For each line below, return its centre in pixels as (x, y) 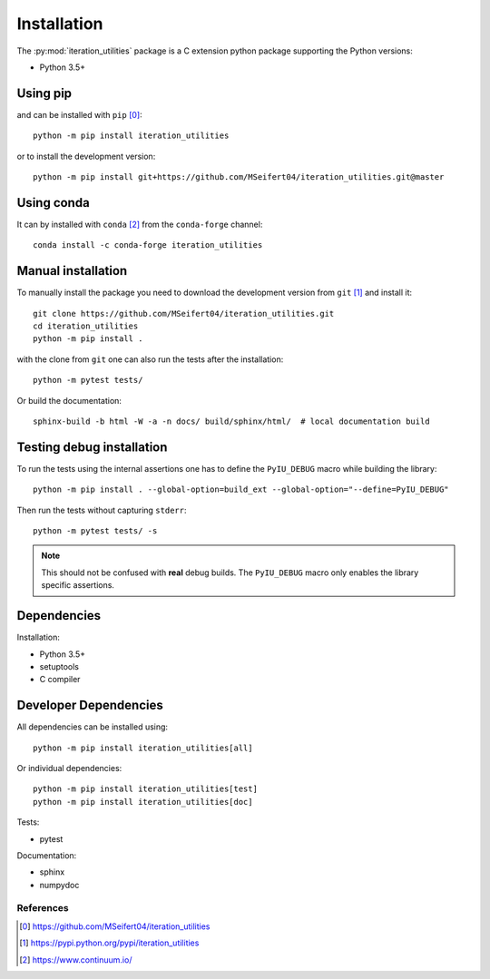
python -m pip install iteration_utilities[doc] (143, 802)
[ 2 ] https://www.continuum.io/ (76, 959)
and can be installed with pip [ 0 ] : (79, 114)
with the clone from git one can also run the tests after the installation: (150, 359)
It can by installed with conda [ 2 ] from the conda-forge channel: (140, 224)
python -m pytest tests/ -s (95, 531)
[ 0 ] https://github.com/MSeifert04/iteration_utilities (115, 926)
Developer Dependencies (90, 705)
